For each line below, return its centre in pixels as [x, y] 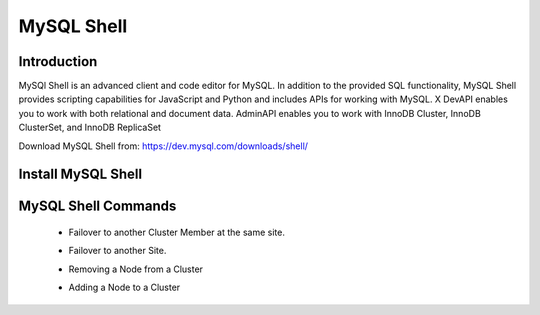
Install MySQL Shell [80, 174]
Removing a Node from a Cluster [136, 269]
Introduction [58, 61]
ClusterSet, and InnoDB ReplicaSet [90, 127]
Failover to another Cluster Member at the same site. [176, 232]
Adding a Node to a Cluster [124, 287]
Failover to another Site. [117, 251]
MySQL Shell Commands [97, 206]
